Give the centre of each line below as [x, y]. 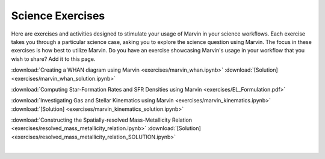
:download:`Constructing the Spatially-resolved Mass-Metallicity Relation [102, 120]
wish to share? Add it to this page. [53, 59]
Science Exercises [58, 16]
